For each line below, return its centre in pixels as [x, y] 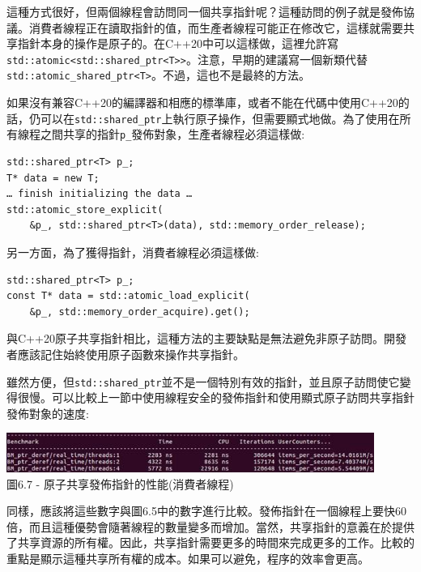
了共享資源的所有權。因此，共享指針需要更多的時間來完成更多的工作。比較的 [210, 542]
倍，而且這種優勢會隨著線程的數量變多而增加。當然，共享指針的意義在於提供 [210, 526]
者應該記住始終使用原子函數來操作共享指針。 [125, 354]
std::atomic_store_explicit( [85, 209]
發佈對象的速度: [48, 413]
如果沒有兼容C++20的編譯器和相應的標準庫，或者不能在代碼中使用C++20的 [208, 102]
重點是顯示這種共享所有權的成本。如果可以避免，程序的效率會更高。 [188, 559]
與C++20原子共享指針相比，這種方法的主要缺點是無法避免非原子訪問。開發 [206, 338]
